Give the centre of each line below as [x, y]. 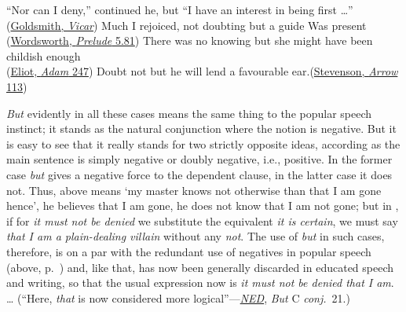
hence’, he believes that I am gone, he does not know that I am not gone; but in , [203, 206]
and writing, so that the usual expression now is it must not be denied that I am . [200, 283]
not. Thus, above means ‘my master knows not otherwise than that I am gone [194, 190]
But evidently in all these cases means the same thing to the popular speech [189, 113]
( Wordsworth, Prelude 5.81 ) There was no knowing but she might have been [190, 40]
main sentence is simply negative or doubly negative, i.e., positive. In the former [199, 159]
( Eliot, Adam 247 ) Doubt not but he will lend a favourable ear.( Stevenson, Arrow [202, 71]
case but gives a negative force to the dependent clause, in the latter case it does [199, 174]
